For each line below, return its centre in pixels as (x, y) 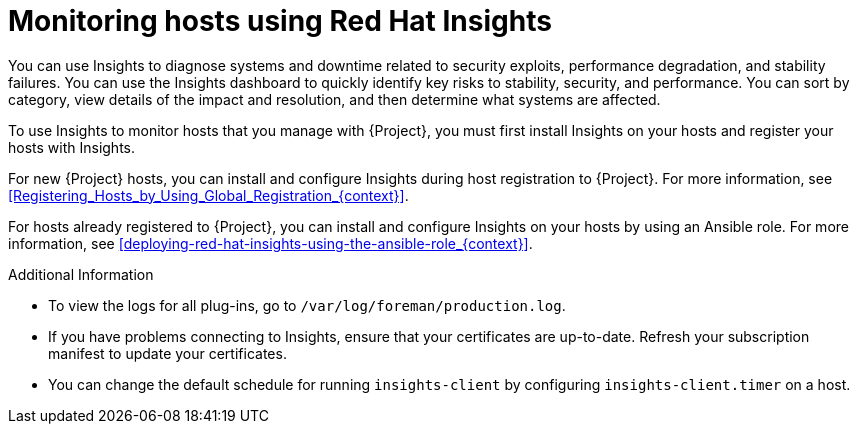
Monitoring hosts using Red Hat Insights (280, 21)
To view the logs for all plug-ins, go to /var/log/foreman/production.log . (307, 305)
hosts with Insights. (72, 147)
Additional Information (81, 274)
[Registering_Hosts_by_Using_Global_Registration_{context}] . (208, 195)
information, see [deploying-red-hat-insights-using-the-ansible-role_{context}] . (270, 243)
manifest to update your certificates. (167, 353)
